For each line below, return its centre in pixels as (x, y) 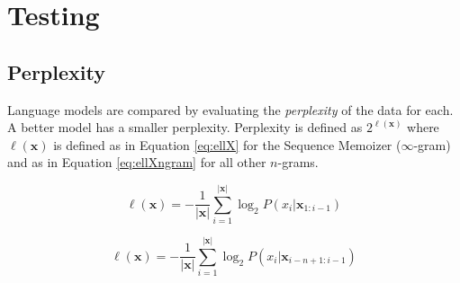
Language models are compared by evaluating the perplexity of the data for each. (230, 109)
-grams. (298, 162)
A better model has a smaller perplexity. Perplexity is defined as (185, 127)
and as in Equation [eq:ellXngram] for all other (137, 162)
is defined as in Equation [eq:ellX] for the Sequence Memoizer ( (227, 144)
